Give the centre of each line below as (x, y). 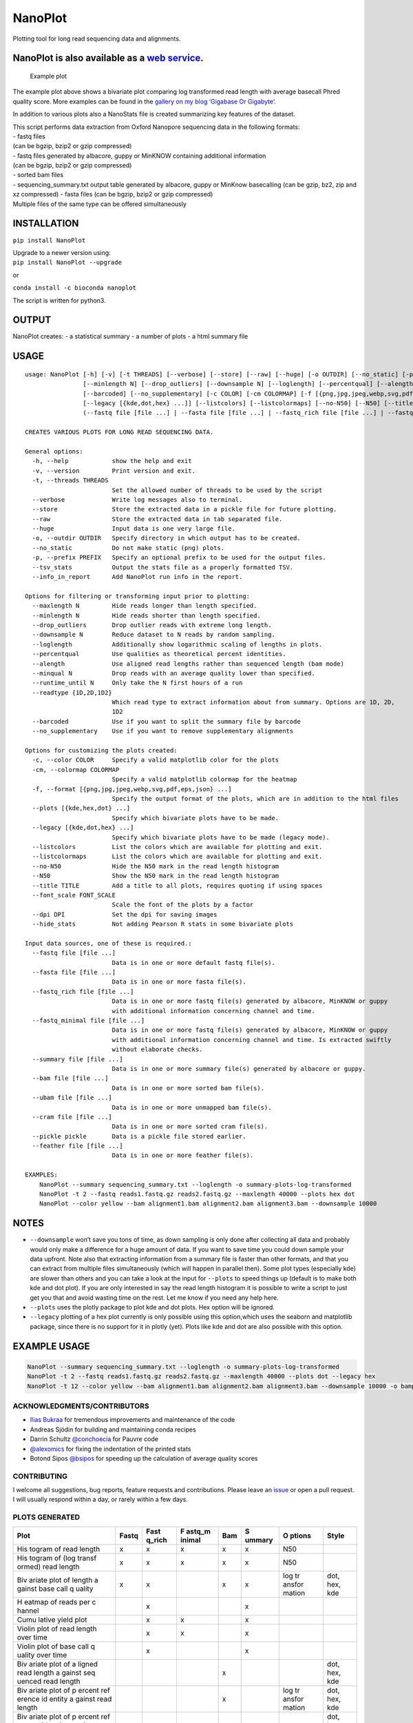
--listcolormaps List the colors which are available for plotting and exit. (177, 857)
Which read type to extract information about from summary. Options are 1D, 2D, (253, 702)
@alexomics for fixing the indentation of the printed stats (110, 1449)
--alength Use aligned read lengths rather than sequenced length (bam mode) (188, 664)
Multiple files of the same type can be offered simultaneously (100, 204)
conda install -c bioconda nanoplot (75, 288)
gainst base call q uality (55, 1589)
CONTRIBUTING (40, 1476)
